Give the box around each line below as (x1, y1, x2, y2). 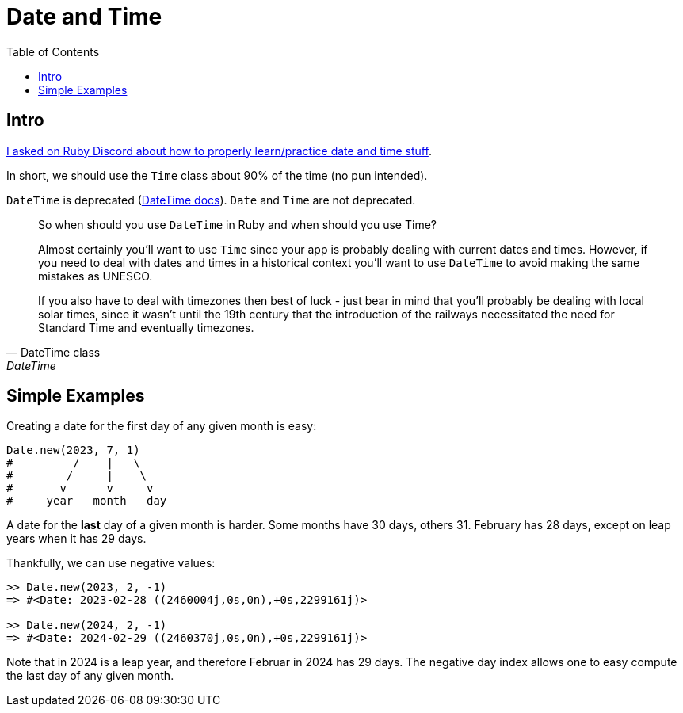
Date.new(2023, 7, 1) (6, 444, 140, 457)
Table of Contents (6, 44, 100, 59)
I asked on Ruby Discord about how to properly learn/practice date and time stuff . (6, 143, 432, 158)
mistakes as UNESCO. (38, 269, 153, 283)
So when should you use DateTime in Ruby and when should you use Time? (38, 217, 437, 231)
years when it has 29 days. (6, 532, 147, 546)
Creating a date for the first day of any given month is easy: (6, 419, 317, 433)
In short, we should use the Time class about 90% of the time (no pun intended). (6, 168, 428, 182)
